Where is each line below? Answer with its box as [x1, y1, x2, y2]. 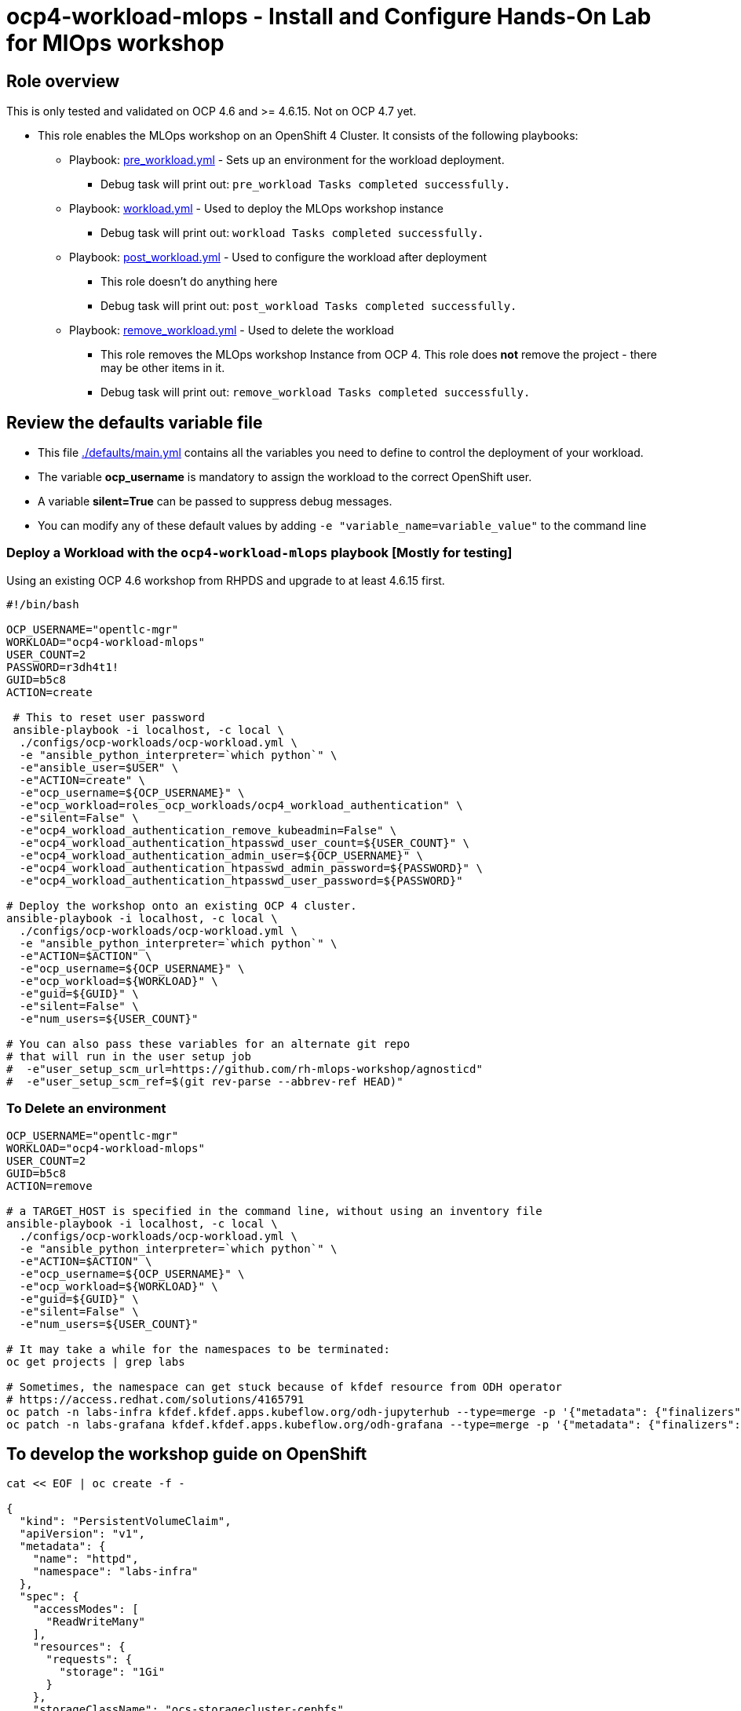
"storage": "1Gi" [59, 1665, 166, 1679]
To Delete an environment [6, 1100, 166, 1117]
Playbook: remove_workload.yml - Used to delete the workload [69, 323, 394, 337]
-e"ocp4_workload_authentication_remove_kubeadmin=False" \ [19, 823, 397, 837]
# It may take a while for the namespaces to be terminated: [6, 1342, 390, 1355]
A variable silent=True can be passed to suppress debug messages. [38, 494, 392, 509]
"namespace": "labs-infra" [32, 1565, 199, 1578]
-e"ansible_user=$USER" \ [19, 761, 179, 774]
